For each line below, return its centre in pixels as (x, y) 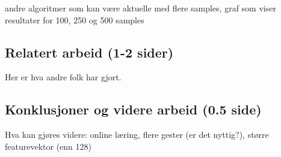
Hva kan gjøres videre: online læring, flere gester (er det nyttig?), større (137, 135)
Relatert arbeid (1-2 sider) (89, 52)
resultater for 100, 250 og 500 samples (75, 19)
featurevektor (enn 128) (48, 146)
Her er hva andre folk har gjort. (63, 77)
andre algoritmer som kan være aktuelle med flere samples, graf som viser (140, 8)
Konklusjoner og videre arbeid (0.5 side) (133, 109)
